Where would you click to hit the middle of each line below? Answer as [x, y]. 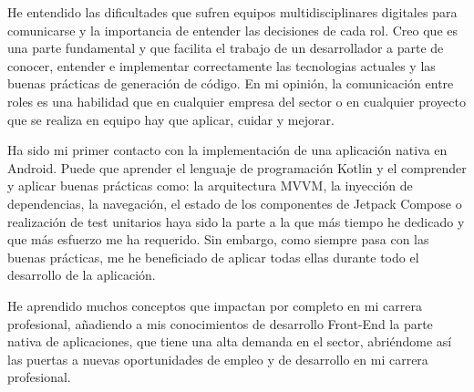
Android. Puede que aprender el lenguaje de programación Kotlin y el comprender [237, 167]
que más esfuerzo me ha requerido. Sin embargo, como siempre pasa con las [218, 239]
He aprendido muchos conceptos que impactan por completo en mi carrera [215, 305]
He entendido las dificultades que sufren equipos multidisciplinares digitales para [232, 12]
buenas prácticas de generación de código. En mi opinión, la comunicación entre [231, 83]
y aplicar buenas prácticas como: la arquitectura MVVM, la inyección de [210, 186]
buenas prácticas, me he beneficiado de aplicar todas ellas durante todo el [213, 257]
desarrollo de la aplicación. [82, 275]
